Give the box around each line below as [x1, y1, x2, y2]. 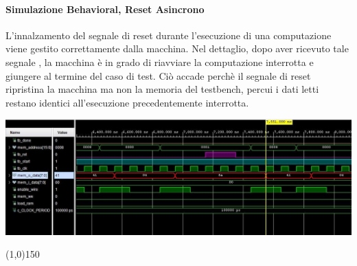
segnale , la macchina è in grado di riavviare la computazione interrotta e [5, 54, 314, 69]
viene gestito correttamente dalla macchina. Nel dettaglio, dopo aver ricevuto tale [5, 41, 349, 56]
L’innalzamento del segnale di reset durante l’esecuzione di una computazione [5, 27, 332, 42]
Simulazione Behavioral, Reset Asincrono [5, 1, 205, 16]
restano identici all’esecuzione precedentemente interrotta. [5, 95, 249, 109]
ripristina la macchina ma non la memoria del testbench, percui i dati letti [5, 82, 319, 96]
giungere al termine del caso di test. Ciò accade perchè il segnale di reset [5, 68, 311, 82]
